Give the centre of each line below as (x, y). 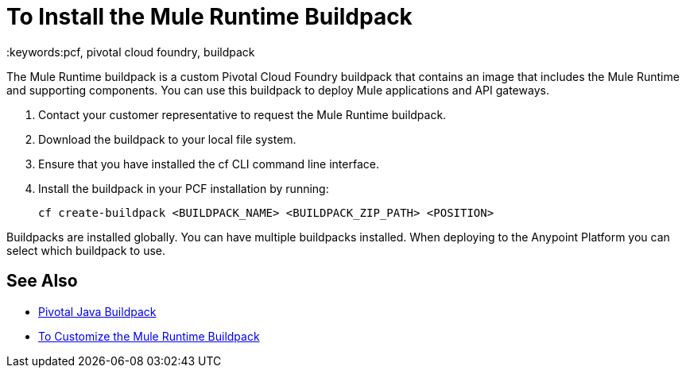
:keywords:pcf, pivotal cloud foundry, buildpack (131, 52)
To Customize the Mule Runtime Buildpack (149, 336)
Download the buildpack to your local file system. (167, 139)
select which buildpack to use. (86, 250)
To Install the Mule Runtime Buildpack (209, 17)
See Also (42, 281)
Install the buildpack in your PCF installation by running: (184, 188)
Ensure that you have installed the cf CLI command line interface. (209, 164)
